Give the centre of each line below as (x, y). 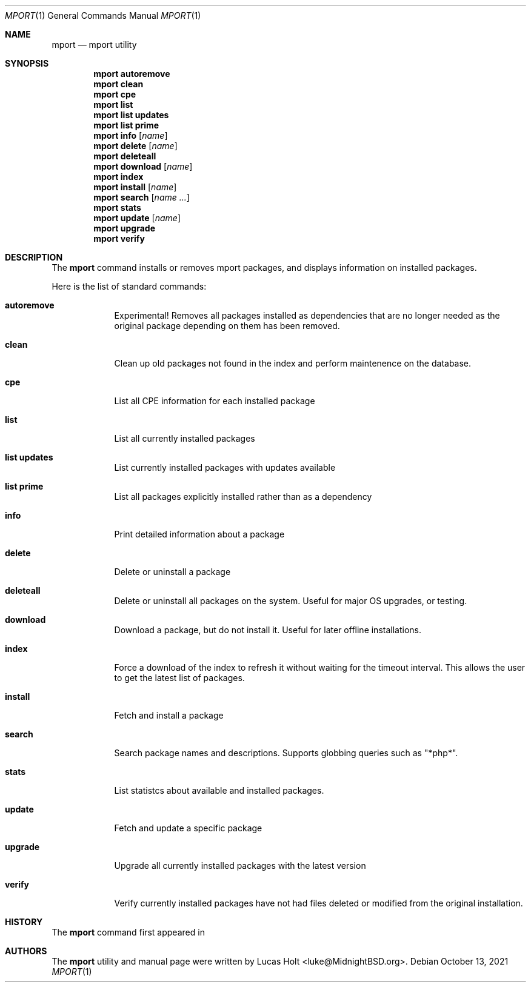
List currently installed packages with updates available (225, 467)
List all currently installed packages (185, 438)
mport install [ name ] (135, 187)
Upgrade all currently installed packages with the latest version (240, 866)
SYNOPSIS (27, 63)
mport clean (119, 84)
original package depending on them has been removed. (227, 326)
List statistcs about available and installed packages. (219, 790)
